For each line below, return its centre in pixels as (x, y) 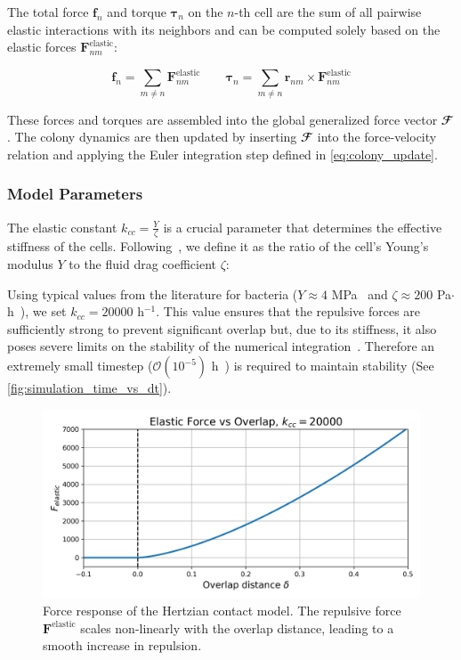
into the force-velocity (377, 137)
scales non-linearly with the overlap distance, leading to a (237, 627)
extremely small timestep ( (80, 365)
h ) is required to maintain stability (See (323, 365)
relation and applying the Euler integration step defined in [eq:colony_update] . (222, 154)
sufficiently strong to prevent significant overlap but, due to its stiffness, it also (222, 328)
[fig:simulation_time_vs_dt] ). (89, 387)
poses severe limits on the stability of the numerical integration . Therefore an (221, 346)
